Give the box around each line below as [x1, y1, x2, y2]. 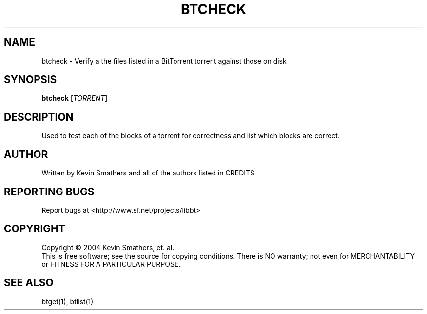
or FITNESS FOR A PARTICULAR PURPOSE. [41, 260, 181, 268]
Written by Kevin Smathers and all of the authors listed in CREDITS [41, 169, 255, 177]
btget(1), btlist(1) [41, 297, 94, 306]
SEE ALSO [4, 277, 54, 289]
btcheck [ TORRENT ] [41, 94, 108, 103]
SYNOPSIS [4, 73, 57, 86]
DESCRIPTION [4, 110, 74, 123]
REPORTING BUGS [4, 185, 95, 198]
